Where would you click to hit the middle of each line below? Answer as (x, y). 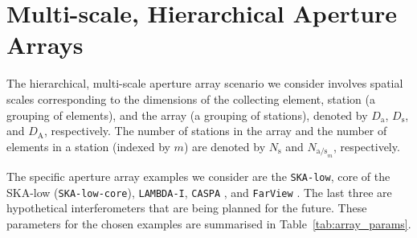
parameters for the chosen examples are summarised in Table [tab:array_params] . (209, 224)
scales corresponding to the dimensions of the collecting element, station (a (191, 98)
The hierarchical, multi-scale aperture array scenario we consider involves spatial (205, 83)
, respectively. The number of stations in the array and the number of (215, 131)
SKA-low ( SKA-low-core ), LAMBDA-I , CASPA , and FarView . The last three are (199, 192)
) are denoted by (225, 146)
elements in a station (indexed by (88, 146)
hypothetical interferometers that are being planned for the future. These (187, 208)
